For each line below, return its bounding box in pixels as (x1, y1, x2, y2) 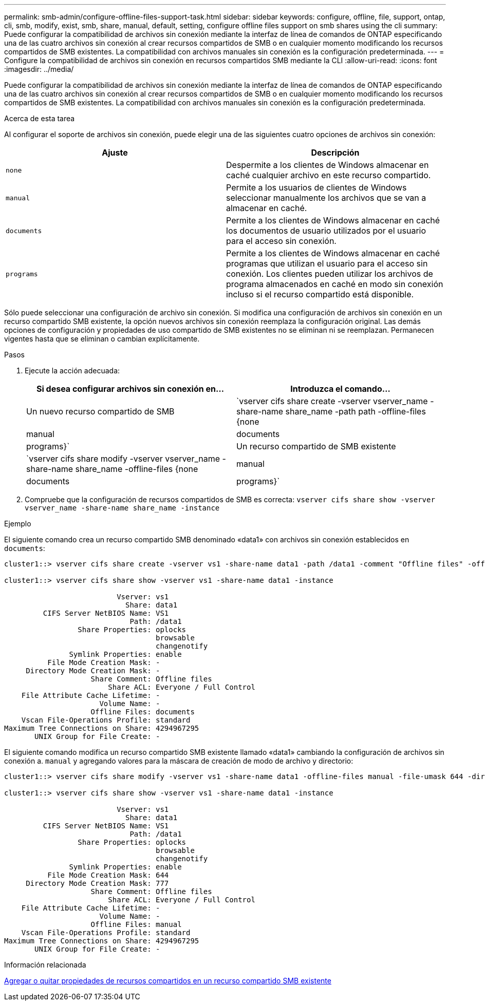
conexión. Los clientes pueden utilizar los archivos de (226, 269, 433, 279)
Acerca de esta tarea (4, 114, 75, 123)
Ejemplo (4, 519, 31, 528)
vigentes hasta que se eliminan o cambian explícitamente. (4, 334, 200, 343)
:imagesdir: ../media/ (4, 65, 74, 73)
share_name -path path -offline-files (285, 406, 426, 416)
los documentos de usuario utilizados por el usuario (226, 225, 426, 236)
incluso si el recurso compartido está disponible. (226, 289, 414, 299)
